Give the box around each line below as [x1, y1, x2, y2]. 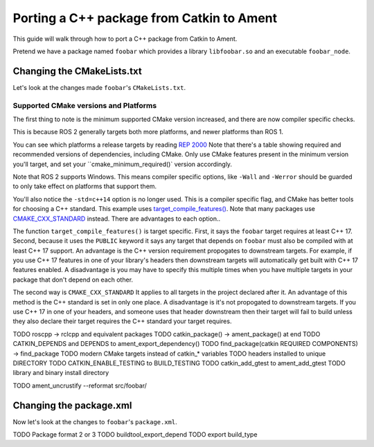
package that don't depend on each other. [12, 275, 134, 284]
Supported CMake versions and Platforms [12, 100, 157, 110]
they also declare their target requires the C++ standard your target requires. [12, 317, 232, 325]
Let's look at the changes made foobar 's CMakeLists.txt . [12, 83, 186, 91]
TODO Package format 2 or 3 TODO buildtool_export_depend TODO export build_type [12, 430, 258, 439]
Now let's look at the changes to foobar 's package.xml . [12, 417, 178, 426]
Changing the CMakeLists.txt [12, 65, 142, 77]
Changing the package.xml [12, 399, 132, 411]
